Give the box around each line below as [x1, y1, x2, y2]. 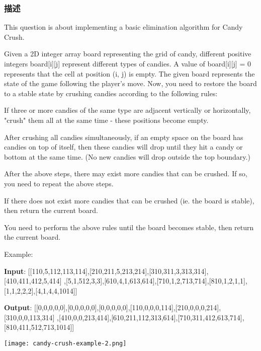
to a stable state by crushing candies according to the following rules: [4, 88, 218, 98]
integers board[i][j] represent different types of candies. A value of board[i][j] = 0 [4, 58, 251, 68]
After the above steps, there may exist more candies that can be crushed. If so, [4, 168, 247, 179]
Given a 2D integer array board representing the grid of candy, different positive [4, 48, 251, 59]
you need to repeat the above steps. [4, 178, 114, 188]
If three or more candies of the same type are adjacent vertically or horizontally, [4, 105, 251, 115]
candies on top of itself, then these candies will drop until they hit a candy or [4, 142, 243, 152]
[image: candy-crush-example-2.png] [4, 340, 127, 347]
